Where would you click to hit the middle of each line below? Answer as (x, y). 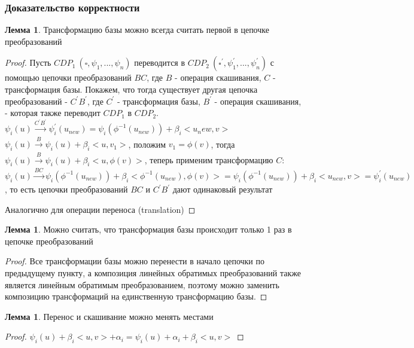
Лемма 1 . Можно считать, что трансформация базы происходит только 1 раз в (148, 229)
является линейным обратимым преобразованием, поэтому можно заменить (142, 284)
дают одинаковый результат (223, 189)
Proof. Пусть (28, 62)
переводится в (160, 62)
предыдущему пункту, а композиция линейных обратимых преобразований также (153, 273)
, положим (147, 144)
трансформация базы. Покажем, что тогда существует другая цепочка (131, 89)
